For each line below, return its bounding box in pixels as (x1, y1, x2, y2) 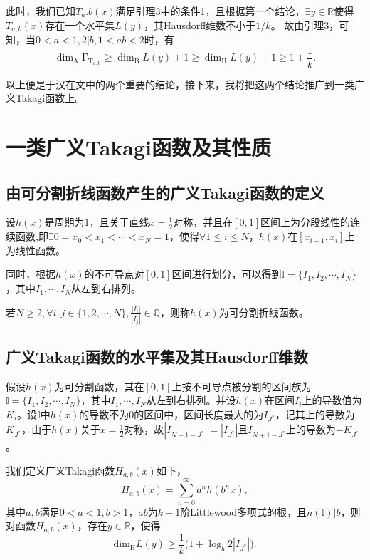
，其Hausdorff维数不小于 (144, 17, 256, 32)
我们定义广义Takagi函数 (6, 463, 115, 478)
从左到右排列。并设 (146, 393, 236, 408)
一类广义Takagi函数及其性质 (6, 133, 272, 162)
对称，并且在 (173, 214, 233, 229)
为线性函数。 (6, 242, 65, 257)
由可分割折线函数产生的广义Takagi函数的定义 (6, 181, 324, 203)
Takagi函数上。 (15, 90, 85, 105)
